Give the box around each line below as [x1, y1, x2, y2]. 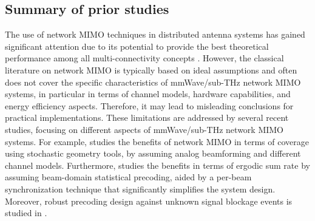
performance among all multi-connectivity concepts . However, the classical [5, 52, 284, 64]
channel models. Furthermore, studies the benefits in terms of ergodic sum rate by [5, 158, 310, 171]
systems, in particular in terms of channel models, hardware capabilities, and [5, 87, 291, 100]
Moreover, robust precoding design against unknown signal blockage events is [5, 194, 293, 207]
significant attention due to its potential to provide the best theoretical [5, 39, 269, 52]
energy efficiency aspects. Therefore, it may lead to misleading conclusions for [5, 99, 294, 112]
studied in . [5, 206, 47, 219]
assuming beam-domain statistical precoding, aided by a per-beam [5, 171, 252, 183]
